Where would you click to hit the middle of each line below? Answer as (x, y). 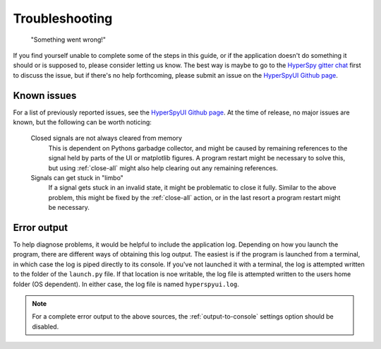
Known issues (45, 95)
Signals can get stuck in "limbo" (77, 177)
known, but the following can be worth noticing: (82, 122)
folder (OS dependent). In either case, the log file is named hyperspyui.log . (126, 284)
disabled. (46, 326)
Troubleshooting (63, 18)
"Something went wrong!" (68, 40)
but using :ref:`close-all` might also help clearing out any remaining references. (163, 168)
